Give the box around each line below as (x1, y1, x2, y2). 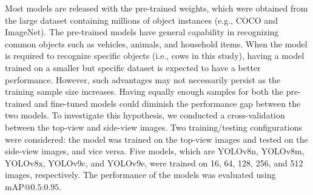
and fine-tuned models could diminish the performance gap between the (34, 97, 301, 109)
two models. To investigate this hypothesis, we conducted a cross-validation (5, 109, 285, 121)
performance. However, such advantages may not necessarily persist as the (5, 73, 281, 86)
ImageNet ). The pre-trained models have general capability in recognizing (5, 26, 279, 38)
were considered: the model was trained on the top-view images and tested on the (5, 132, 308, 145)
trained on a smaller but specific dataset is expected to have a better (5, 61, 261, 74)
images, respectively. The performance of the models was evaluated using (5, 168, 276, 181)
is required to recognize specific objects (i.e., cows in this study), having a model (5, 49, 305, 62)
